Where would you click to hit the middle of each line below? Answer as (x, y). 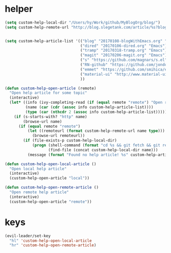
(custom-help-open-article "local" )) (50, 178)
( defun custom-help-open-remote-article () (52, 188)
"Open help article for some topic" (48, 93)
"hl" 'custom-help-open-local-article (51, 241)
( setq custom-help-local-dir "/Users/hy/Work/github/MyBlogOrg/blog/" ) (82, 22)
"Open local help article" (38, 169)
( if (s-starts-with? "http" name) (51, 117)
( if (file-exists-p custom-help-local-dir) (70, 141)
